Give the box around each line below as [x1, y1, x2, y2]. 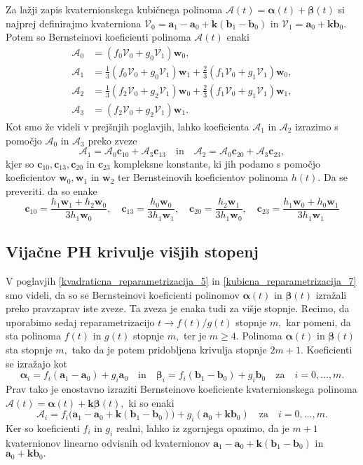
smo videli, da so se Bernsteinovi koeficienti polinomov [6, 287, 240, 302]
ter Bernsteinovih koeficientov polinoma [118, 170, 289, 184]
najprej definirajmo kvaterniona [6, 15, 142, 30]
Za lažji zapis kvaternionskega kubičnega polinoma [6, 2, 223, 16]
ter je [183, 328, 207, 343]
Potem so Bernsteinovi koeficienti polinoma [6, 29, 191, 44]
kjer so [6, 156, 34, 170]
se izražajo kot [6, 356, 67, 370]
